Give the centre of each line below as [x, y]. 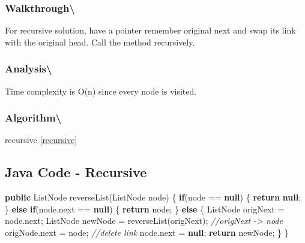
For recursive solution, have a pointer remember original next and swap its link [150, 30]
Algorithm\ [33, 118]
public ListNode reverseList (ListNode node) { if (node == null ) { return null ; [153, 197]
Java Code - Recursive [76, 172]
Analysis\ [29, 69]
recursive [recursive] [41, 140]
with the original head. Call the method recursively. [100, 42]
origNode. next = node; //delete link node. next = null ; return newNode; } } [147, 233]
